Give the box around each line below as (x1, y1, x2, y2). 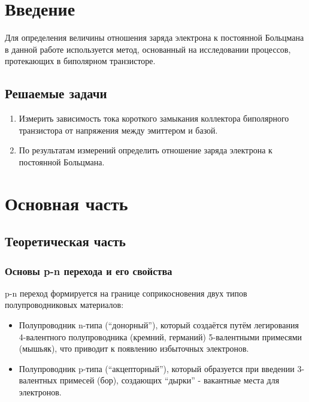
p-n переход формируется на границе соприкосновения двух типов (5, 286, 247, 299)
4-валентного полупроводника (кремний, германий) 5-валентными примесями (19, 330, 302, 343)
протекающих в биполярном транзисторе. (5, 55, 156, 67)
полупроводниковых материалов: (5, 298, 124, 311)
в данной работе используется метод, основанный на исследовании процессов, (5, 43, 291, 55)
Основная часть (5, 191, 128, 215)
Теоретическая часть (5, 232, 126, 250)
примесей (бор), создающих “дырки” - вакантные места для (59, 374, 280, 386)
